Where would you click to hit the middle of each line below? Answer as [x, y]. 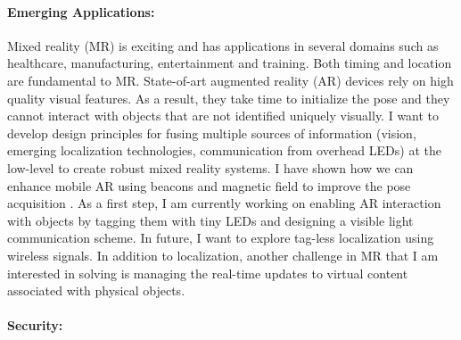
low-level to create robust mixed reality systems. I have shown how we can [210, 167]
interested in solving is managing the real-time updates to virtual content [208, 273]
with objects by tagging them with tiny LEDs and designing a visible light [210, 220]
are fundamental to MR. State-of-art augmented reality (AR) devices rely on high [230, 80]
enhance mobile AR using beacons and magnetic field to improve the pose [209, 185]
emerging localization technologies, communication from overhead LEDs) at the [224, 150]
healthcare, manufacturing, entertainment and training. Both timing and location [230, 63]
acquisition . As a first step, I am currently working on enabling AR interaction [224, 203]
